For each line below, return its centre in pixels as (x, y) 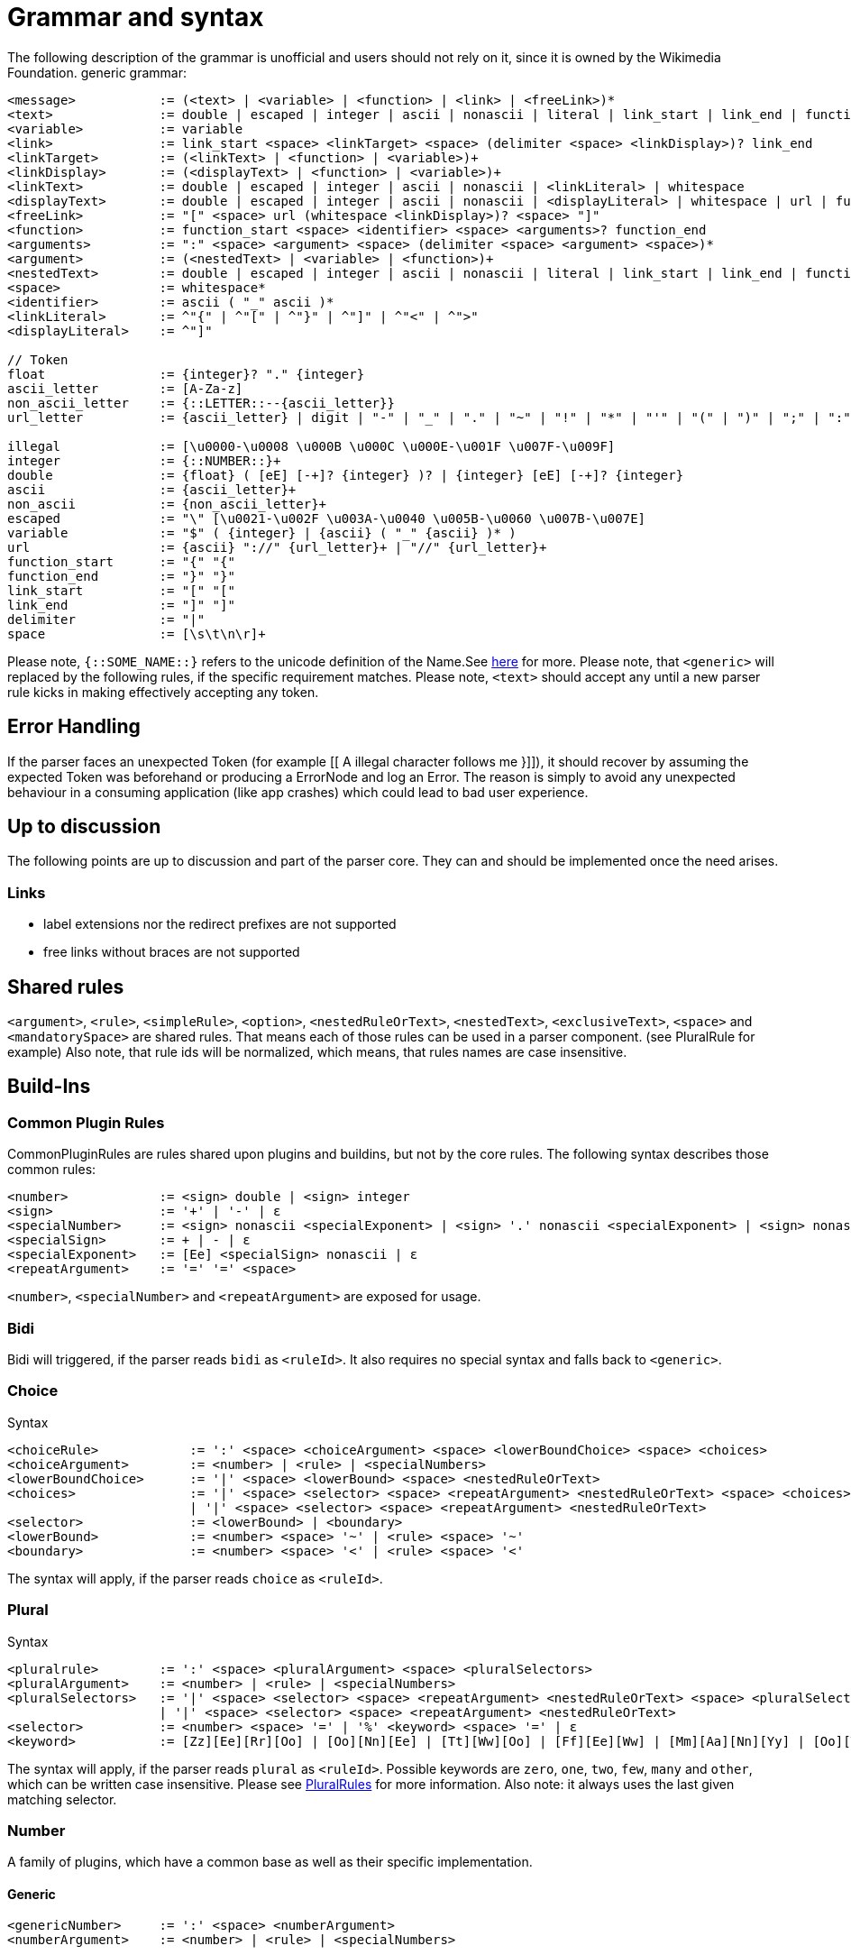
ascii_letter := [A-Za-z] (125, 388)
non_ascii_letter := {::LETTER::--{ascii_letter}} (201, 403)
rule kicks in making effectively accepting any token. (163, 692)
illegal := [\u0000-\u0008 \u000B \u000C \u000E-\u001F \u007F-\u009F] (311, 446)
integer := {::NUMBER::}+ (144, 460)
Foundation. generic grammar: (97, 72)
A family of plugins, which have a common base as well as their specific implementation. (270, 1862)
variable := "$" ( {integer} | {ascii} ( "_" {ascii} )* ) (262, 532)
